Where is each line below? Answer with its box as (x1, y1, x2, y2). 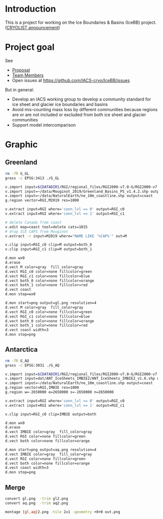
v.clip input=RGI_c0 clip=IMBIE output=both (5, 412, 97, 417)
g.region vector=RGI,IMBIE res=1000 (5, 385, 79, 390)
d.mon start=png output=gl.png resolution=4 (5, 301, 97, 305)
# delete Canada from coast (5, 220, 62, 225)
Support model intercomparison (12, 122, 76, 128)
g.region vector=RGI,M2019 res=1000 (5, 198, 79, 203)
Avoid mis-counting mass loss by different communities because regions (12, 106, 158, 112)
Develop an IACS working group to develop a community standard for (12, 96, 151, 102)
